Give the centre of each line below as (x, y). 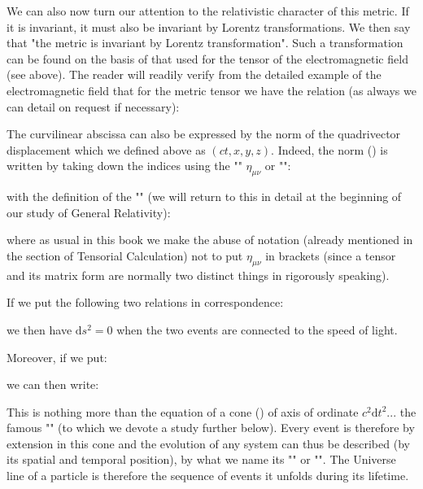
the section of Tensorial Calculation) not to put (125, 255)
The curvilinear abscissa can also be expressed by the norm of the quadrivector (204, 134)
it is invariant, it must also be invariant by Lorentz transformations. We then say (209, 26)
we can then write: (53, 384)
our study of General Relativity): (89, 212)
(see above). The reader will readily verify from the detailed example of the (194, 74)
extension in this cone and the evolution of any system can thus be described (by (208, 443)
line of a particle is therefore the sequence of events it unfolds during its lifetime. (208, 476)
